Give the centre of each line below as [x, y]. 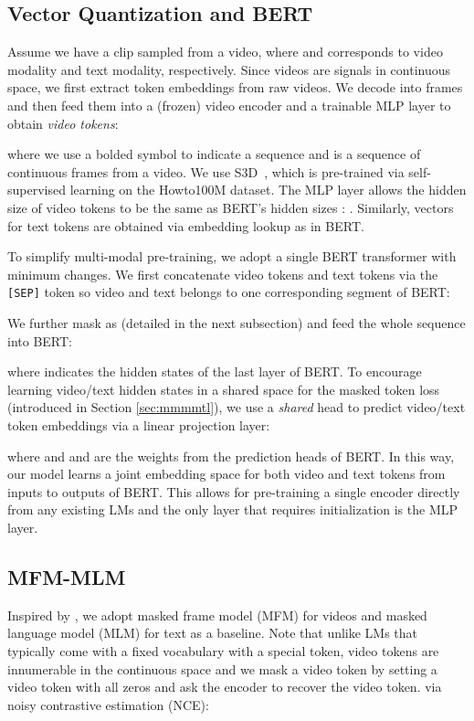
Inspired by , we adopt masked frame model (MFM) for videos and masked [217, 615]
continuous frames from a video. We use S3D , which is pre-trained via [206, 171]
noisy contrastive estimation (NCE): [108, 704]
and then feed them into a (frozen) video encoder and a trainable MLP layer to [229, 105]
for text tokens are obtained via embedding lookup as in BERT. [186, 225]
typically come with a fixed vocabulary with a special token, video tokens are [223, 650]
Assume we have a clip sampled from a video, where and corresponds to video [225, 52]
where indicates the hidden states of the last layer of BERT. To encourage [215, 371]
